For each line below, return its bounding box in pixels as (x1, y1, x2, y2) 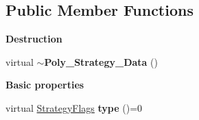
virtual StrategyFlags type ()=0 (5, 100, 143, 115)
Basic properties (5, 77, 84, 92)
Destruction (5, 32, 62, 46)
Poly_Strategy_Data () (44, 54, 158, 69)
